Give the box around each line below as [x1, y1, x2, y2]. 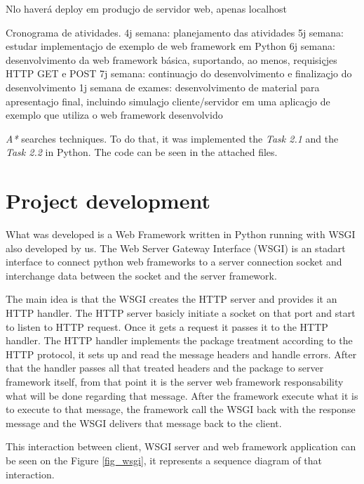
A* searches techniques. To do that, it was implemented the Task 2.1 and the [6, 131, 339, 145]
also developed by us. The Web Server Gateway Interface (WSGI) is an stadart [6, 240, 346, 255]
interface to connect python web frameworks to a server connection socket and [6, 254, 342, 269]
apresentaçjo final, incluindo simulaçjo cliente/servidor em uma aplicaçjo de [6, 93, 330, 108]
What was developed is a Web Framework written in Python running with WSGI [6, 227, 356, 242]
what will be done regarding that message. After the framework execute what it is [6, 388, 358, 403]
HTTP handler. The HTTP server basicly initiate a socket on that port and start [6, 306, 356, 320]
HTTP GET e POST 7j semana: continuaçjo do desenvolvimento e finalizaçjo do [6, 66, 352, 81]
